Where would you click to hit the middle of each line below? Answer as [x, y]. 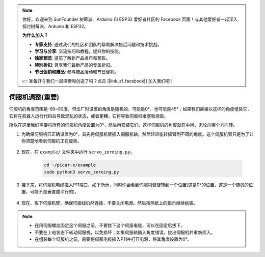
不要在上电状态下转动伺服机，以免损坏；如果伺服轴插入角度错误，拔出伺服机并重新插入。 [125, 232]
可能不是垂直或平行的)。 [54, 192]
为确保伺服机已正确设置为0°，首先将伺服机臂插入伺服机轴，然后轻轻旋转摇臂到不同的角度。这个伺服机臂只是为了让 [138, 134]
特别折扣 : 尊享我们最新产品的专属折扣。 [75, 65]
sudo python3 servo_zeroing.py [82, 172]
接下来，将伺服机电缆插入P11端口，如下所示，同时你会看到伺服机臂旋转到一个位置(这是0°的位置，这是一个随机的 [135, 185]
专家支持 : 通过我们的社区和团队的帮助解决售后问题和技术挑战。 [98, 44]
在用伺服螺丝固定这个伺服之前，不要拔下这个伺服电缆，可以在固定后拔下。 [110, 226]
